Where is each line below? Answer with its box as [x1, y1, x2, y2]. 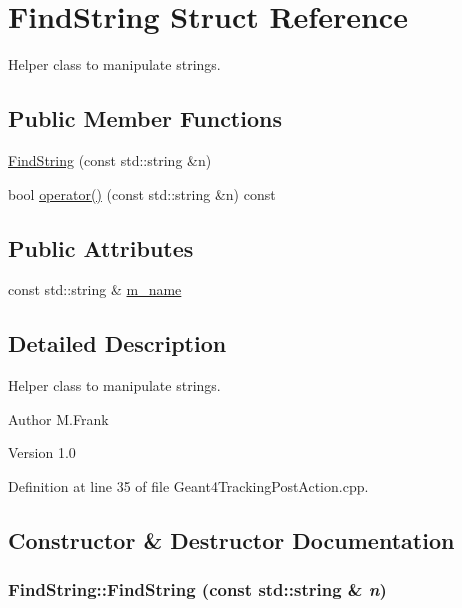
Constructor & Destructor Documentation [8, 524, 455, 555]
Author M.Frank [8, 408, 109, 429]
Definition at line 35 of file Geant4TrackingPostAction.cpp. [8, 475, 369, 496]
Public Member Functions [8, 103, 282, 134]
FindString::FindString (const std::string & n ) [8, 577, 387, 602]
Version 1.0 [8, 442, 76, 463]
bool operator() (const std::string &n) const [8, 183, 276, 204]
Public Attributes [8, 232, 194, 263]
